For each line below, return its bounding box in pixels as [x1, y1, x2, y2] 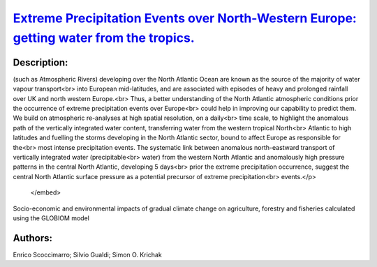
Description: [13, 56, 68, 68]
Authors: [13, 232, 52, 244]
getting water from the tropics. [13, 30, 195, 45]
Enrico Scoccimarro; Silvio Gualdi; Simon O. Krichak [13, 250, 162, 259]
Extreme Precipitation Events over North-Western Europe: [13, 10, 357, 26]
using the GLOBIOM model [13, 213, 90, 222]
